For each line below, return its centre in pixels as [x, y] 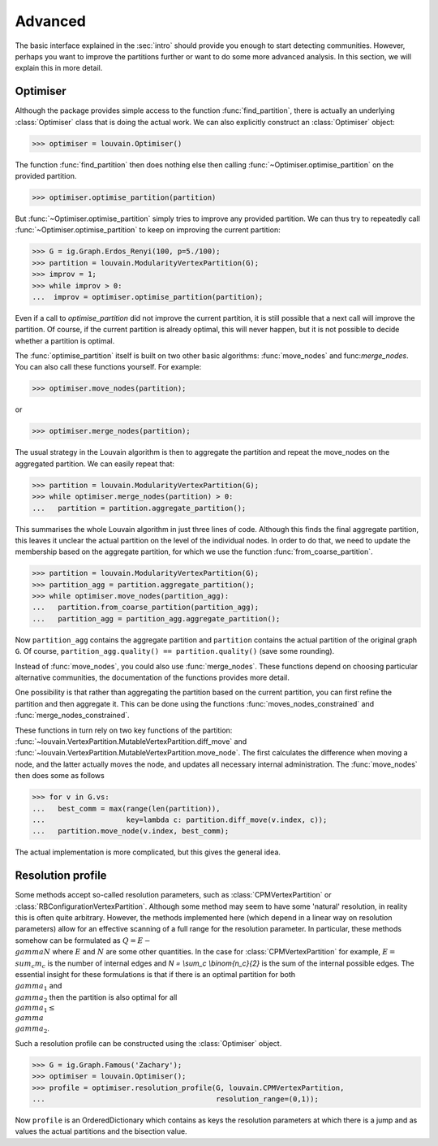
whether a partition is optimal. [65, 340]
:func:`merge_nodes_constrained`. [72, 716]
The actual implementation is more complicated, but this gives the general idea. [148, 852]
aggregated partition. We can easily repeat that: [94, 464]
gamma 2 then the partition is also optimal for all [96, 998]
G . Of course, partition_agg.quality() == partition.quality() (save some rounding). [175, 651]
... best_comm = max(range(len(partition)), [126, 809]
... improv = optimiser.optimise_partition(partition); [148, 297]
